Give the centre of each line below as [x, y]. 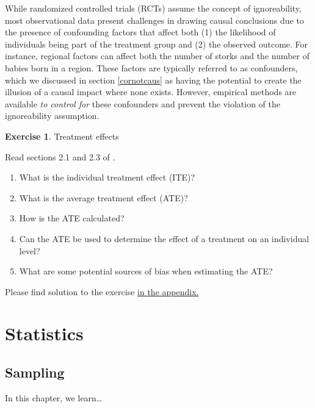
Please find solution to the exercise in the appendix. [102, 291]
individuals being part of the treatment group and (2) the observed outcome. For [157, 44]
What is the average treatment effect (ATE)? [103, 197]
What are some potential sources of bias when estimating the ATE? [146, 271]
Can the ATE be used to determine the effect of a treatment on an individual [164, 238]
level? [30, 250]
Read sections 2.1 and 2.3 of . [60, 156]
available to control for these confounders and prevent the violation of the [143, 103]
